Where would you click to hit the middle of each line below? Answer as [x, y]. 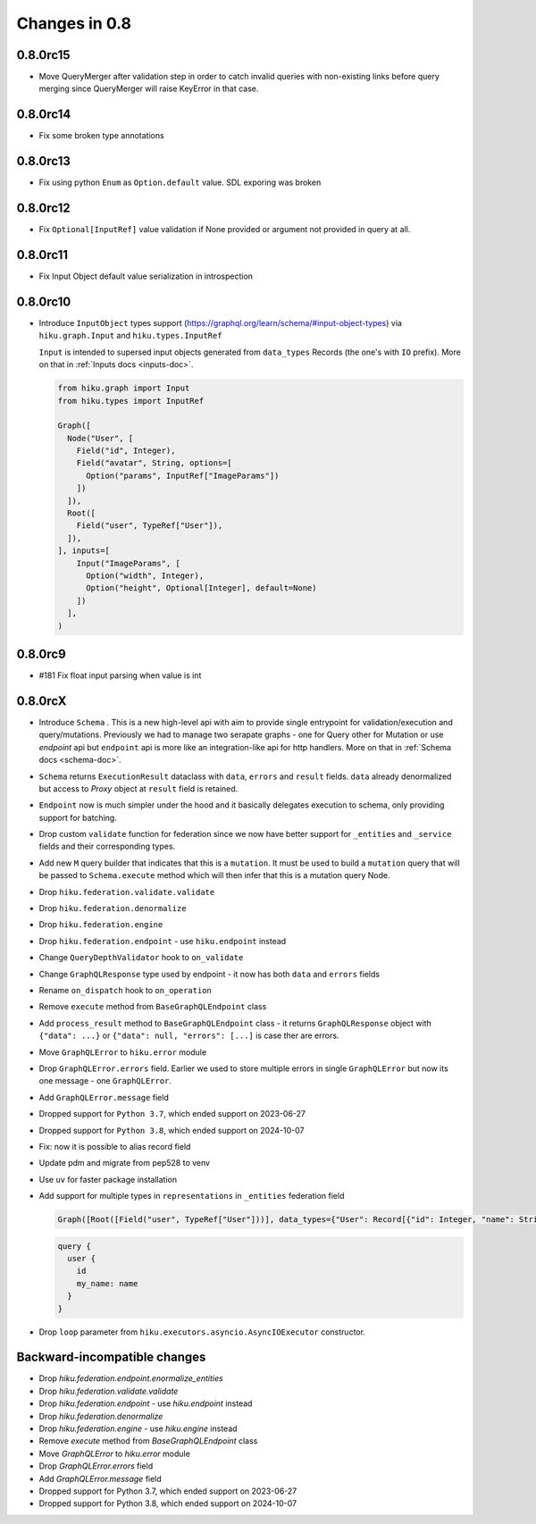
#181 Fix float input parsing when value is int [120, 675]
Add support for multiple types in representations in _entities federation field [192, 1196]
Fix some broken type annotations [101, 136]
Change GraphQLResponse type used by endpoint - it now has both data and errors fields [209, 974]
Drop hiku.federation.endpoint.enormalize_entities [131, 1378]
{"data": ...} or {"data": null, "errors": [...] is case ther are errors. [189, 1035]
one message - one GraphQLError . [105, 1081]
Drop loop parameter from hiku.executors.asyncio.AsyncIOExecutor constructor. [202, 1332]
